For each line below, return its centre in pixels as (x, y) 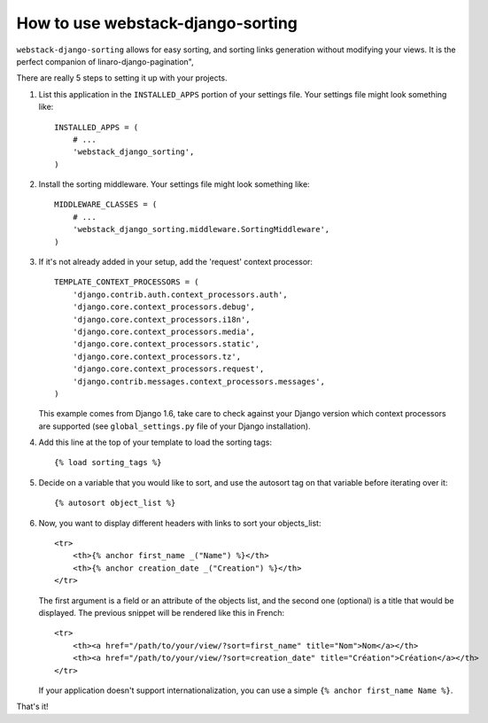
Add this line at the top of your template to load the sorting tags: (155, 442)
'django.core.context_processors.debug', (164, 307)
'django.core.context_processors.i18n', (162, 319)
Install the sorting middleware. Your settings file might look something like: (174, 184)
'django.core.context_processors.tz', (157, 356)
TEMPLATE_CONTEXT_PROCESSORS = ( (127, 282)
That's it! (32, 707)
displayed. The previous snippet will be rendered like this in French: (162, 613)
